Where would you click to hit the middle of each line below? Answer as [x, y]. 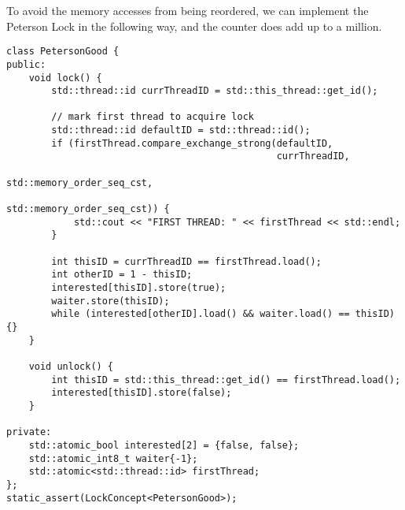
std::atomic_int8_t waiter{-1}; [113, 458]
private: [29, 432]
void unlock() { [71, 366]
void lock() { [65, 78]
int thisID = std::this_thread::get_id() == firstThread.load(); [226, 380]
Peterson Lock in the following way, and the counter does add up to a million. [194, 26]
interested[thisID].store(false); [142, 393]
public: [26, 64]
